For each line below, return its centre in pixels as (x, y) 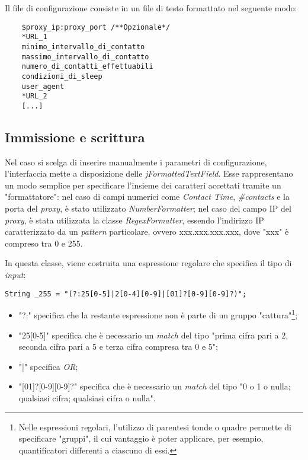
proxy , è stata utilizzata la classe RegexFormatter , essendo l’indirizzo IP (134, 220)
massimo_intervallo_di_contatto (85, 57)
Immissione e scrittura (75, 137)
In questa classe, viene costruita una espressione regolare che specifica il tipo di (148, 263)
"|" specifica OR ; (48, 366)
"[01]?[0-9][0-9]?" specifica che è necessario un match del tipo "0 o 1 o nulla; (155, 386)
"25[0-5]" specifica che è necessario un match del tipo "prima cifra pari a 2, (153, 335)
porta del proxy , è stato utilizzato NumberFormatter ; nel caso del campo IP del (148, 208)
